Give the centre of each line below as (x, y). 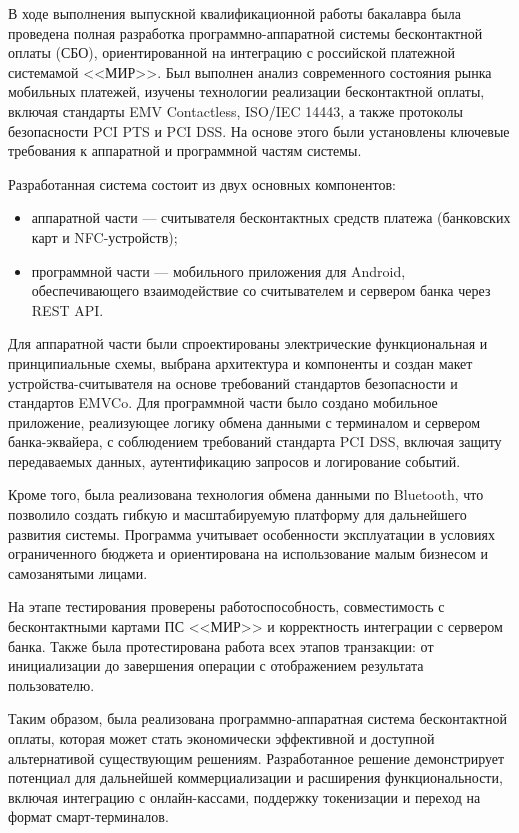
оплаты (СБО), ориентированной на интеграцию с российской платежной (232, 52)
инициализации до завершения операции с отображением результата (216, 665)
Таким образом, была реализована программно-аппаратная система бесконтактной (257, 718)
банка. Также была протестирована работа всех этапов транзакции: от (221, 645)
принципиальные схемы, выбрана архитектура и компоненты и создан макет (240, 362)
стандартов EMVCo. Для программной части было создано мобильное (223, 402)
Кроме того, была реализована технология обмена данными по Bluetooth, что (246, 494)
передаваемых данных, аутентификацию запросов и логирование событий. (234, 460)
